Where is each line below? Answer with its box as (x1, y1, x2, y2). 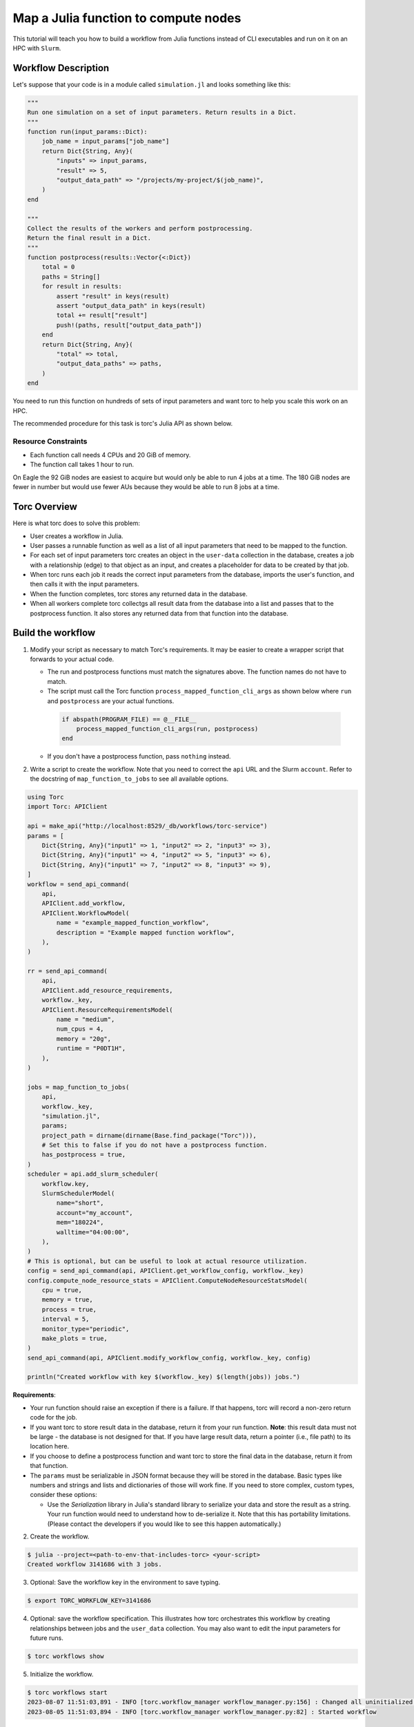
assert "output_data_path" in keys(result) (56, 302, 206, 310)
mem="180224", (56, 1219, 104, 1226)
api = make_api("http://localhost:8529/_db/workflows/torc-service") (27, 822, 268, 830)
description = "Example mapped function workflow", (56, 928, 235, 936)
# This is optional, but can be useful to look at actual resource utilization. (27, 1257, 308, 1265)
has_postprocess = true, (41, 1151, 126, 1158)
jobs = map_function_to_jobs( (27, 1083, 130, 1091)
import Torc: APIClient (27, 803, 108, 811)
